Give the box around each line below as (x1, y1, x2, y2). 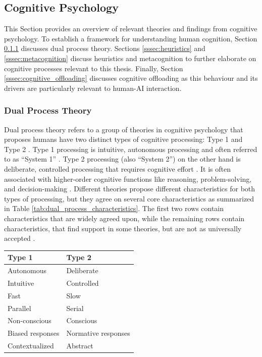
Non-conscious (8, 315, 51, 326)
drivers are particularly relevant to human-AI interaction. (4, 82, 182, 93)
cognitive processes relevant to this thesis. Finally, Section (4, 63, 183, 73)
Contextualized (8, 340, 54, 351)
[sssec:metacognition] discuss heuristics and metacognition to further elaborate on (4, 53, 256, 63)
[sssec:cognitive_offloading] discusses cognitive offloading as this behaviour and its (4, 73, 258, 83)
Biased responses (8, 328, 60, 338)
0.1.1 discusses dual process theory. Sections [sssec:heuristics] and (4, 43, 205, 54)
